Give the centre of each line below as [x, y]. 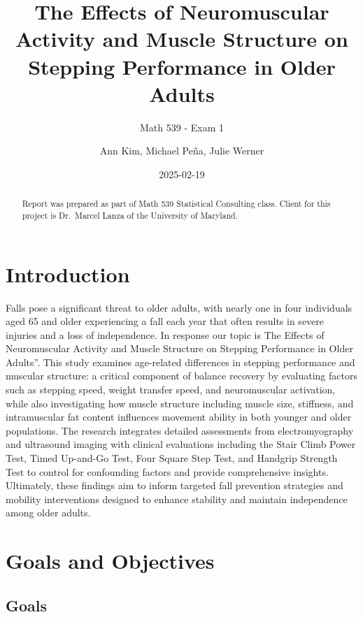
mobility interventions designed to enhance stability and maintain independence [177, 499]
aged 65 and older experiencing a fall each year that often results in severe [165, 321]
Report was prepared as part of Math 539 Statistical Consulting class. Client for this [176, 204]
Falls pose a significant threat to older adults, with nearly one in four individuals [179, 307]
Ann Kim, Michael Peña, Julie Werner [182, 151]
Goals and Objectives [110, 561]
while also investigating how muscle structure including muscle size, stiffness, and [180, 403]
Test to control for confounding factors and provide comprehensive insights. [167, 471]
